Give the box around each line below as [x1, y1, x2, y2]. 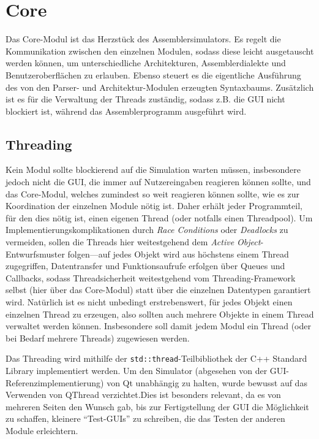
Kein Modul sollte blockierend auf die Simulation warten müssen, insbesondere [6, 163, 301, 176]
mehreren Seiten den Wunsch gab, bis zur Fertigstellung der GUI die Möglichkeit [6, 400, 309, 413]
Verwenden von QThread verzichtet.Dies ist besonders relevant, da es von [6, 388, 281, 401]
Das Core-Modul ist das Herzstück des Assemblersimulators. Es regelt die [6, 32, 281, 45]
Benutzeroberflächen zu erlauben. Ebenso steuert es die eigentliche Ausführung [6, 68, 301, 81]
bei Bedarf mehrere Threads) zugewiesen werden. [6, 331, 190, 344]
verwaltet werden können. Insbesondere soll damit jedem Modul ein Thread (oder [6, 319, 311, 332]
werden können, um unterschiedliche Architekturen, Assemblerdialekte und [6, 56, 286, 69]
